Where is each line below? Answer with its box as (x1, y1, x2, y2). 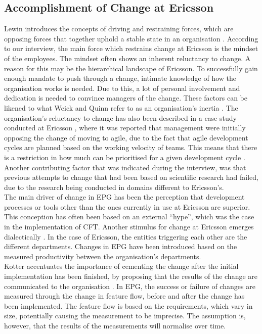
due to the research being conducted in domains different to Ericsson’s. (4, 181, 224, 192)
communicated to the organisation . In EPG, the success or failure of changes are (4, 280, 255, 291)
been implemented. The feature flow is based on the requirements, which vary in (4, 300, 253, 311)
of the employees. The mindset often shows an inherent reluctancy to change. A (4, 53, 251, 63)
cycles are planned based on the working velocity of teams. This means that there (4, 142, 257, 153)
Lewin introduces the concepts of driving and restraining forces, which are (4, 23, 234, 34)
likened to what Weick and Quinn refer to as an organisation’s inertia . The (4, 102, 238, 113)
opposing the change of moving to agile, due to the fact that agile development (4, 132, 248, 142)
